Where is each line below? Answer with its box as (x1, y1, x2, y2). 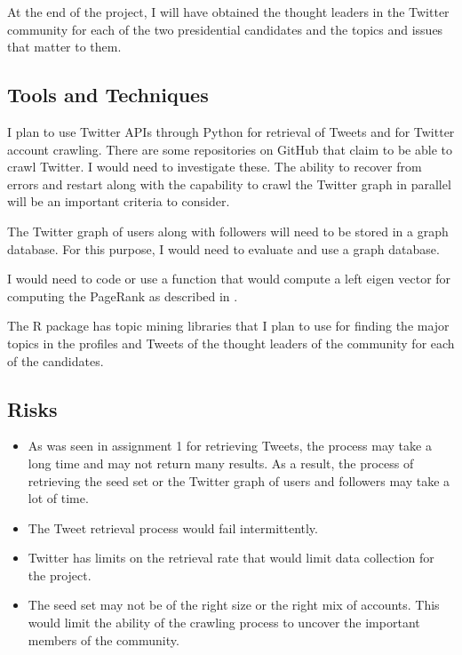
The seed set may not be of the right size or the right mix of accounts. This (28, 595, 440, 614)
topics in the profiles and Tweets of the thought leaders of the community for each (7, 333, 455, 352)
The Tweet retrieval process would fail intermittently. (28, 518, 318, 537)
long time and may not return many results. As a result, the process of (28, 453, 414, 472)
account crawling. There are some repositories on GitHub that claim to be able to (7, 140, 452, 158)
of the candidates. (7, 351, 104, 370)
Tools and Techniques (7, 81, 209, 108)
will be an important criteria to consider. (7, 192, 230, 211)
